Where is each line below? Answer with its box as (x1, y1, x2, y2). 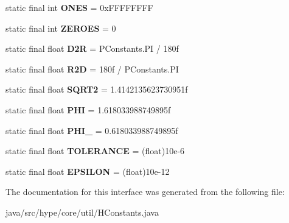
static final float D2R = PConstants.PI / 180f (5, 42, 179, 55)
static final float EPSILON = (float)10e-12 (5, 165, 170, 177)
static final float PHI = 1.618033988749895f (5, 103, 171, 116)
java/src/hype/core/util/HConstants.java (5, 205, 159, 218)
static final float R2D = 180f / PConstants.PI (5, 62, 179, 75)
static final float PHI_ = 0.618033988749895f (5, 124, 178, 136)
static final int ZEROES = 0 (5, 21, 116, 34)
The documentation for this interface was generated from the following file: (5, 185, 285, 198)
